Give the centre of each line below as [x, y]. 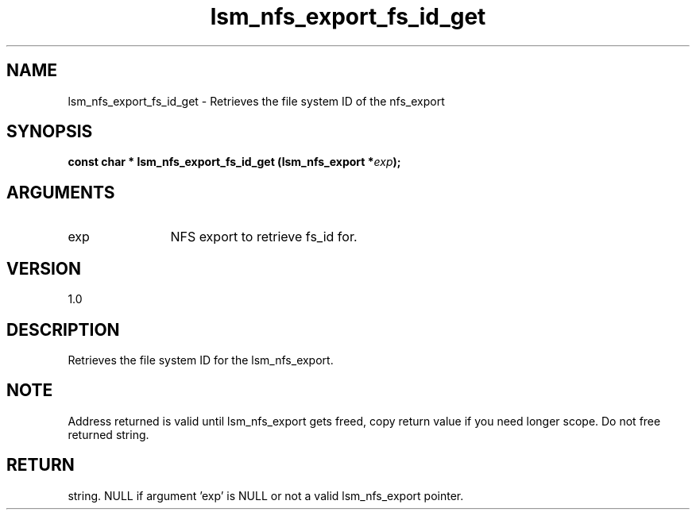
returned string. [108, 434]
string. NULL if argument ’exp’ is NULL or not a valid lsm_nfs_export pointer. [266, 495]
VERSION [44, 268]
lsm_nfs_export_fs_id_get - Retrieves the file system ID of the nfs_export [256, 101]
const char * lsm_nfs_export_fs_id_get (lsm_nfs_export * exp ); [234, 162]
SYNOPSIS [50, 132]
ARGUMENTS [61, 192]
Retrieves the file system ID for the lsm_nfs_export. [201, 360]
